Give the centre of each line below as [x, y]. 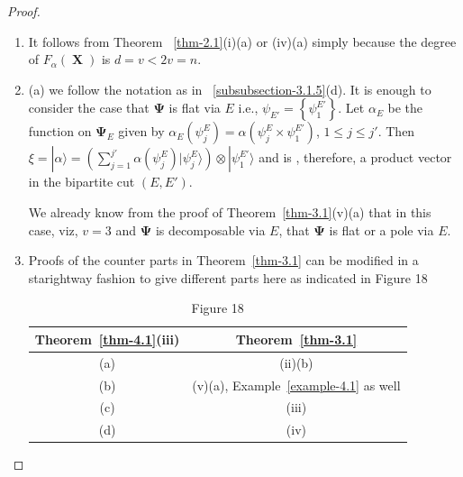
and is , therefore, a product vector [355, 157]
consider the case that [89, 108]
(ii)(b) [296, 362]
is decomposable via [210, 229]
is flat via [195, 108]
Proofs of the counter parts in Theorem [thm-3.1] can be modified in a [223, 260]
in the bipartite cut [82, 182]
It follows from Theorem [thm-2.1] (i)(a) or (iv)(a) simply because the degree [242, 41]
